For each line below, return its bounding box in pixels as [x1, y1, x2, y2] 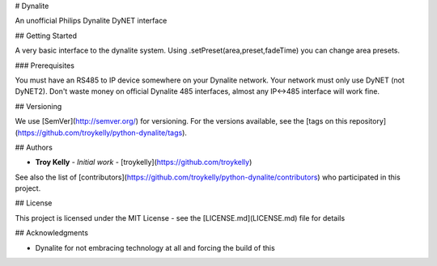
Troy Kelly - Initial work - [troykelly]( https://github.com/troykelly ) [35, 158, 252, 167]
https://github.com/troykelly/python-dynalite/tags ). [17, 128, 188, 137]
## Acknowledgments [15, 228, 89, 238]
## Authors [15, 142, 53, 152]
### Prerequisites [15, 61, 74, 70]
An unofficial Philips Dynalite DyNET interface [15, 16, 168, 26]
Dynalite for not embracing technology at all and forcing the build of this [35, 243, 275, 252]
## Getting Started [15, 31, 77, 40]
